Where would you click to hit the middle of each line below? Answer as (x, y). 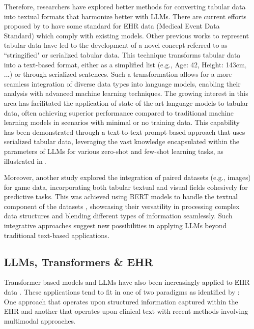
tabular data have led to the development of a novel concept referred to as (116, 45)
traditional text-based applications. (57, 235)
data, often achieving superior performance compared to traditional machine (119, 112)
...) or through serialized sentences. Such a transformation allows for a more (118, 74)
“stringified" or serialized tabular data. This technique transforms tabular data (122, 54)
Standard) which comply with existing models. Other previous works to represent (127, 35)
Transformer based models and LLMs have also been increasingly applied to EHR (127, 282)
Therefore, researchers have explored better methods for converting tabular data (125, 6)
